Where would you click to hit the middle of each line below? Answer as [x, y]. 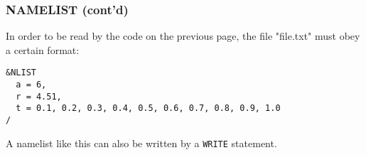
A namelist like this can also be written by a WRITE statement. [141, 143]
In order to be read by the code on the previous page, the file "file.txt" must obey [183, 36]
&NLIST [21, 73]
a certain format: [43, 49]
